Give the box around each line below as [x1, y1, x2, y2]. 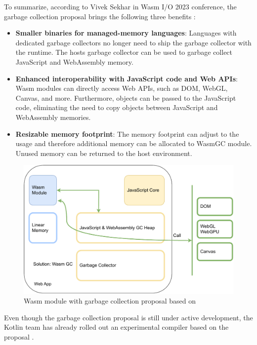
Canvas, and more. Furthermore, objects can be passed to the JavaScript [15, 92, 236, 103]
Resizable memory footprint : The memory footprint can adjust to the [15, 128, 239, 139]
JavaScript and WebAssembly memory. [15, 56, 133, 67]
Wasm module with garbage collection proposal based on [24, 296, 196, 306]
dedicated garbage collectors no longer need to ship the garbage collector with [15, 37, 252, 47]
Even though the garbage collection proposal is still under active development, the [4, 312, 253, 322]
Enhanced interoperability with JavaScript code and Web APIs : [15, 73, 238, 83]
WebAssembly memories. [15, 112, 91, 122]
